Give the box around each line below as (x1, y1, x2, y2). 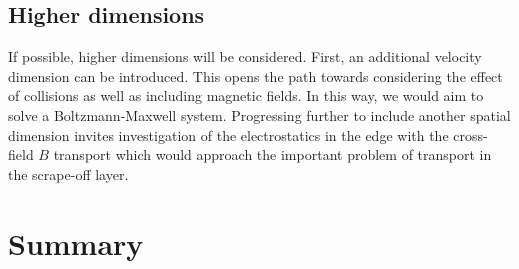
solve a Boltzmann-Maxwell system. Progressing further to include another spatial (8, 104, 511, 125)
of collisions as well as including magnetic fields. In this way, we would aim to (8, 85, 484, 106)
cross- (453, 124, 488, 145)
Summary (8, 222, 144, 263)
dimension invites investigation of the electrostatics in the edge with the (8, 124, 449, 145)
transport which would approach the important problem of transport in (53, 144, 492, 165)
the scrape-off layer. (8, 163, 129, 184)
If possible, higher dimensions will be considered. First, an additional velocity (8, 46, 482, 67)
